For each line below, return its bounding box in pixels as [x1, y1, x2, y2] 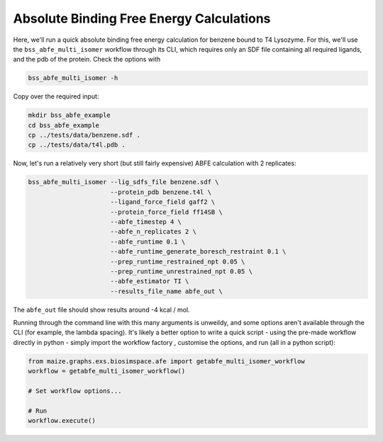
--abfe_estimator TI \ [110, 277, 189, 285]
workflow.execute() [28, 416, 96, 425]
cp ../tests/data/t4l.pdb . [28, 141, 126, 149]
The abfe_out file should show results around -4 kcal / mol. [13, 305, 191, 314]
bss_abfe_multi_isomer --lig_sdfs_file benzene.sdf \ [28, 178, 219, 186]
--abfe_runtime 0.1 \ [110, 237, 186, 246]
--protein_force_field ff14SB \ [110, 208, 223, 216]
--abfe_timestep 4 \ [110, 217, 182, 226]
